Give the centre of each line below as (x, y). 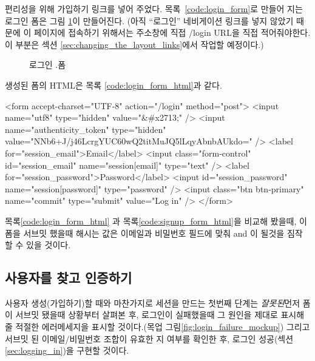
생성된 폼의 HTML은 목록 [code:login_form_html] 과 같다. (113, 85)
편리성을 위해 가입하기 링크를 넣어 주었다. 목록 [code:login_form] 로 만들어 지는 (154, 8)
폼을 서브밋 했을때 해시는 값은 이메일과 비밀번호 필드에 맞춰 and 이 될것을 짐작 (154, 233)
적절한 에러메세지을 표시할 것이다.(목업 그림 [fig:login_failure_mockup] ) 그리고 (163, 327)
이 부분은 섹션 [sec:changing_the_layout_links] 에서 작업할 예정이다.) (134, 44)
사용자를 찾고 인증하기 (69, 278)
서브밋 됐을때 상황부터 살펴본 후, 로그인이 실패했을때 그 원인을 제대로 (147, 315)
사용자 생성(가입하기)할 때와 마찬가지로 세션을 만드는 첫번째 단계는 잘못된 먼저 (153, 302)
